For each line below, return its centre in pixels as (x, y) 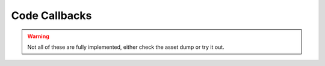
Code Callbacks (51, 15)
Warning (38, 36)
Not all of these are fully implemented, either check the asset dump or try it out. (126, 47)
